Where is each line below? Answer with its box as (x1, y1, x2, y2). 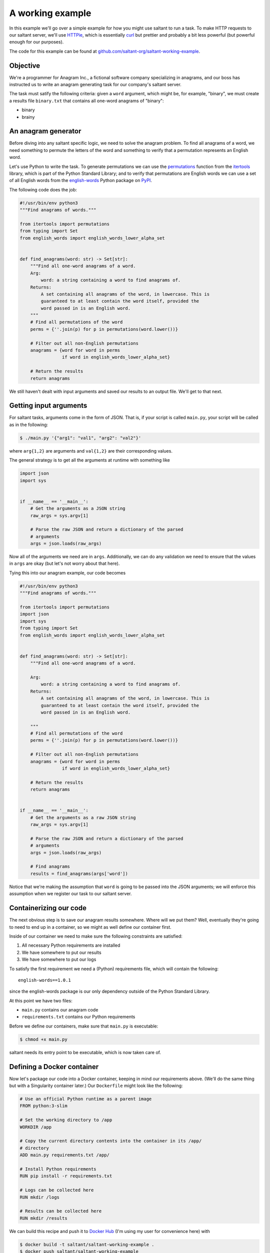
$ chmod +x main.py (19, 1036, 67, 1042)
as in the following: (9, 422, 48, 428)
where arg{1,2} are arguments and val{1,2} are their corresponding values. (9, 448, 172, 454)
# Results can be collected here (19, 1208, 102, 1214)
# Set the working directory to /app (19, 1117, 112, 1123)
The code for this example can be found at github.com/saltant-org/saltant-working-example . (9, 48, 200, 54)
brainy (21, 114, 35, 120)
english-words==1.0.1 (18, 977, 71, 983)
